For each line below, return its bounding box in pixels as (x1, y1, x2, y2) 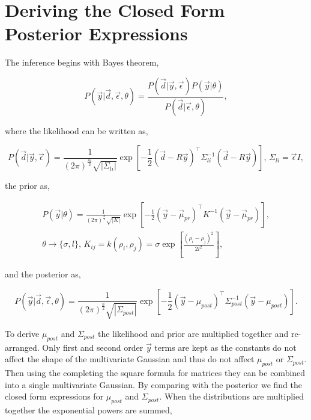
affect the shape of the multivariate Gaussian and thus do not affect (5, 353, 255, 365)
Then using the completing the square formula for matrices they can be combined (5, 366, 306, 379)
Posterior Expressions (5, 21, 188, 46)
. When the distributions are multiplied (159, 390, 304, 403)
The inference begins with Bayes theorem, (5, 56, 159, 69)
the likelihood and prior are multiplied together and (98, 327, 289, 339)
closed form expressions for (5, 390, 104, 403)
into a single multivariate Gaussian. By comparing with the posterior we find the (5, 378, 303, 391)
